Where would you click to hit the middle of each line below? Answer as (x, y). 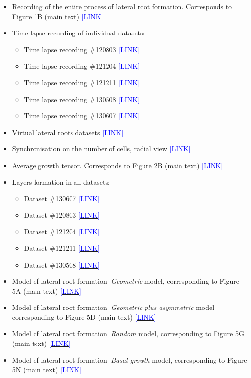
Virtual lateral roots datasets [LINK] (68, 132)
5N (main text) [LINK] (47, 369)
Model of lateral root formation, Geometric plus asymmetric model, (114, 307)
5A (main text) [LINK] (47, 291)
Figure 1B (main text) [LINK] (57, 16)
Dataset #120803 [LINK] (62, 215)
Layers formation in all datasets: (61, 182)
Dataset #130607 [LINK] (62, 198)
